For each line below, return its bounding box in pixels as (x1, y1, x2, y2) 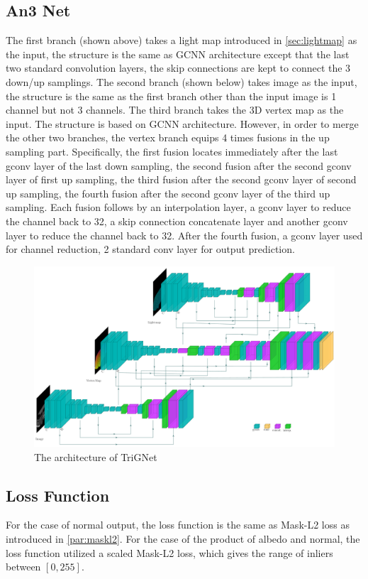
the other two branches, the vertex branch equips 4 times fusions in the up (6, 130, 330, 145)
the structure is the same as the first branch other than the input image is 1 (6, 88, 337, 103)
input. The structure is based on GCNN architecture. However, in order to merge (6, 116, 359, 131)
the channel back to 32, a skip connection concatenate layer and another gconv (6, 213, 348, 228)
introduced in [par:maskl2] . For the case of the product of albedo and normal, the (6, 531, 360, 546)
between (6, 559, 41, 574)
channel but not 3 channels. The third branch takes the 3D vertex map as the (6, 102, 344, 117)
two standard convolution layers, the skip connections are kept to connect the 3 (6, 60, 351, 75)
